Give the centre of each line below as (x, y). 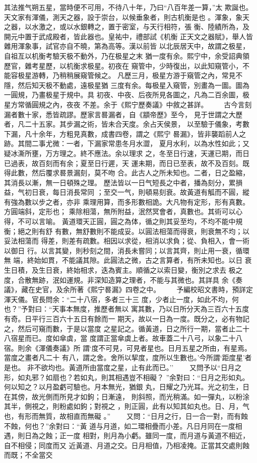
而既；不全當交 (28, 455)
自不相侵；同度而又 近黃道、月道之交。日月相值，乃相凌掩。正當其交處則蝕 (127, 445)
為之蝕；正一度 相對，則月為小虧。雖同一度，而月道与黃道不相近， (140, 435)
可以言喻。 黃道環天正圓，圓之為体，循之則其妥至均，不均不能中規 (133, 221)
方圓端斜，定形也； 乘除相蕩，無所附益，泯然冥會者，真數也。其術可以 (120, 211)
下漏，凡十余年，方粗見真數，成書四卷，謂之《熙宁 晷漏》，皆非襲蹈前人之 (125, 133)
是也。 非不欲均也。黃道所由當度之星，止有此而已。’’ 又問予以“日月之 (123, 367)
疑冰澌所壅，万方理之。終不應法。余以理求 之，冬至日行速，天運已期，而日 (127, 153)
